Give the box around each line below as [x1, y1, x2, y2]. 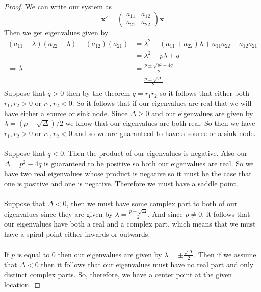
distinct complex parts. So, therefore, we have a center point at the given [4, 269, 232, 280]
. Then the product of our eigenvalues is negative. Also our [64, 148, 248, 159]
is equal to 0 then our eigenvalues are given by [17, 249, 162, 259]
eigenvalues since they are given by [4, 208, 113, 219]
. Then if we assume [194, 249, 256, 259]
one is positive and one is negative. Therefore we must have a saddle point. [4, 178, 238, 189]
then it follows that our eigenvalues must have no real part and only [41, 259, 254, 269]
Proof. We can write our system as [4, 1, 112, 11]
